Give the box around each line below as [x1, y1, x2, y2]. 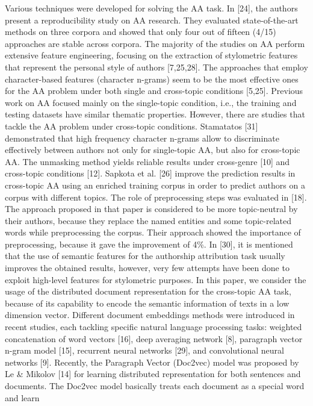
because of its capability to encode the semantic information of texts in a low [5, 296, 290, 309]
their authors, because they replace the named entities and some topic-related [5, 214, 292, 226]
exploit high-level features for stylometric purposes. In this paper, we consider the [5, 273, 306, 286]
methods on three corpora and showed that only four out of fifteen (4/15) [5, 25, 276, 38]
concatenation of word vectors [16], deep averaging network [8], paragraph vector [5, 332, 303, 345]
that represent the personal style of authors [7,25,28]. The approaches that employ [5, 60, 308, 73]
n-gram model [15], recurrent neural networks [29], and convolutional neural [5, 344, 284, 357]
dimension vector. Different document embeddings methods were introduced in [5, 308, 295, 321]
